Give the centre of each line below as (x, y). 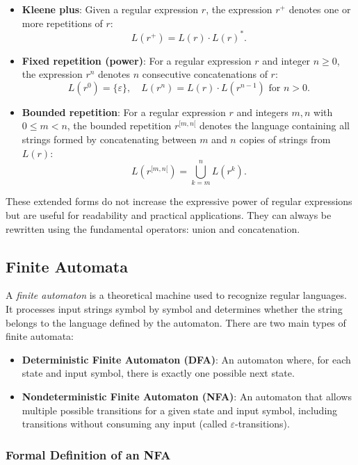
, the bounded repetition (119, 125)
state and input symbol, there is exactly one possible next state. (158, 373)
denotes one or (320, 9)
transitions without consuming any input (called (124, 424)
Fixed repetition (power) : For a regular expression (137, 60)
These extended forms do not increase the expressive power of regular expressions (179, 201)
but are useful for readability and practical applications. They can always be (169, 214)
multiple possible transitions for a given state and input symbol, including (180, 410)
